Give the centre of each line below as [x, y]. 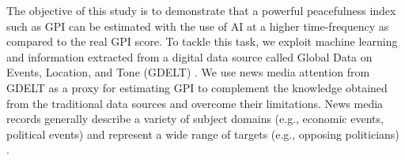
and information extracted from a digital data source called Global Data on [189, 56]
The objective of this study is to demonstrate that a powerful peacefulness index [201, 10]
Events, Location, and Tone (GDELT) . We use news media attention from [188, 72]
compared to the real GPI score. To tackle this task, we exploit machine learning [202, 41]
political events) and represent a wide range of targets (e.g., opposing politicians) [203, 134]
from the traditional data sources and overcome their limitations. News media [195, 103]
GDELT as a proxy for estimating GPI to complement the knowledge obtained [197, 87]
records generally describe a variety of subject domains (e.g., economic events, [195, 119]
